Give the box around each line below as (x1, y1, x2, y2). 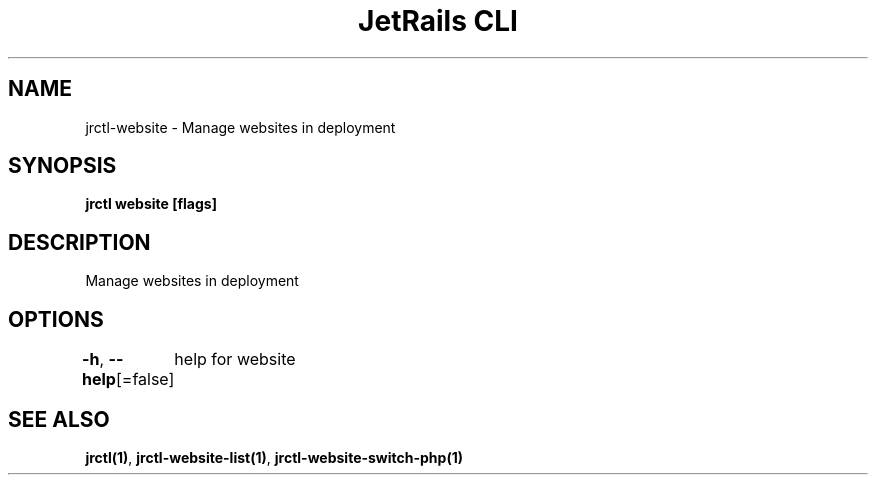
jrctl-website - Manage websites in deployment (85, 118, 396, 136)
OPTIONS (8, 306, 104, 332)
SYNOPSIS (8, 153, 117, 179)
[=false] (115, 369, 175, 390)
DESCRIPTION (8, 229, 151, 255)
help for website (174, 349, 296, 370)
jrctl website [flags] (85, 195, 217, 213)
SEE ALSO (8, 406, 110, 432)
